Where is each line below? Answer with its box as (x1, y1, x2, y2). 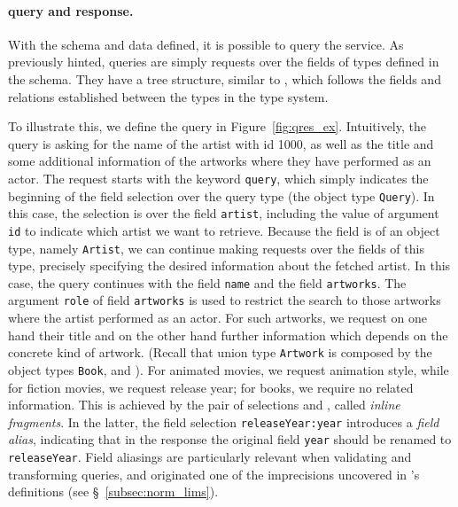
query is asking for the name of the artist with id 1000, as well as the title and (8, 134, 434, 152)
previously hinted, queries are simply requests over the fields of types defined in (8, 52, 439, 71)
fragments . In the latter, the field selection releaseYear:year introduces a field (8, 412, 439, 431)
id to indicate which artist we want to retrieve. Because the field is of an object (8, 221, 440, 239)
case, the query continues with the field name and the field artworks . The (8, 273, 407, 292)
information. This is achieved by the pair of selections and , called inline (8, 395, 400, 414)
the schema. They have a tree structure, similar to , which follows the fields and (8, 69, 441, 88)
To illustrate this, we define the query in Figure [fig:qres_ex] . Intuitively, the (8, 117, 426, 136)
